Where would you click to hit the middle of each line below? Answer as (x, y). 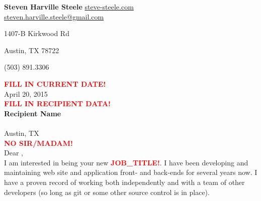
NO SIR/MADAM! (38, 143)
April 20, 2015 (26, 93)
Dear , (14, 153)
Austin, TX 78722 (32, 50)
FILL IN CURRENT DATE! (55, 83)
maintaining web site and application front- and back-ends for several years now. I (131, 172)
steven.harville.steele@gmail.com (54, 16)
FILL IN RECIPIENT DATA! (57, 104)
